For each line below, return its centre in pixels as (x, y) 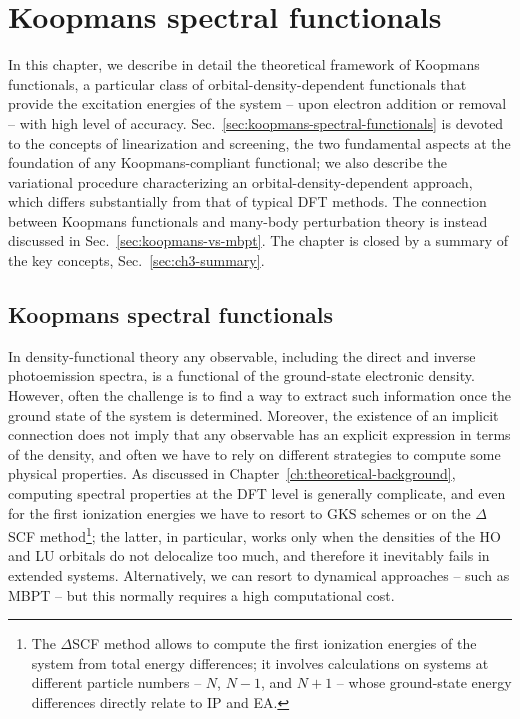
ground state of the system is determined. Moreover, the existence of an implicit (253, 414)
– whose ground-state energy (424, 682)
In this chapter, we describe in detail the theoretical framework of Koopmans (244, 64)
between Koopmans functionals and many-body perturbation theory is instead (248, 220)
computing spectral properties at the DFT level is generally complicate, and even (257, 493)
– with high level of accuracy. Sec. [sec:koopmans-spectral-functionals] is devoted (256, 122)
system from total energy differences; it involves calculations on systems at (260, 662)
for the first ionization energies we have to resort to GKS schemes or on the (239, 512)
